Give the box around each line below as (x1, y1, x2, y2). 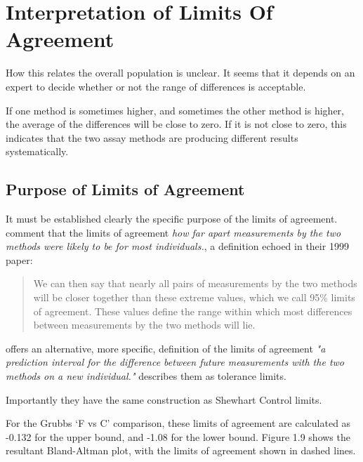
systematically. (6, 144, 69, 159)
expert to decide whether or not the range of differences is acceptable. (6, 79, 306, 93)
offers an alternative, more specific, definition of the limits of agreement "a (6, 341, 326, 355)
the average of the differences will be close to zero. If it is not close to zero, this (6, 117, 347, 131)
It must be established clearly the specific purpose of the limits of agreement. (6, 211, 338, 226)
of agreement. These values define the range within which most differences (33, 303, 352, 318)
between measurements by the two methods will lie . (33, 317, 256, 332)
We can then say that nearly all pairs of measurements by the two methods (33, 276, 357, 291)
